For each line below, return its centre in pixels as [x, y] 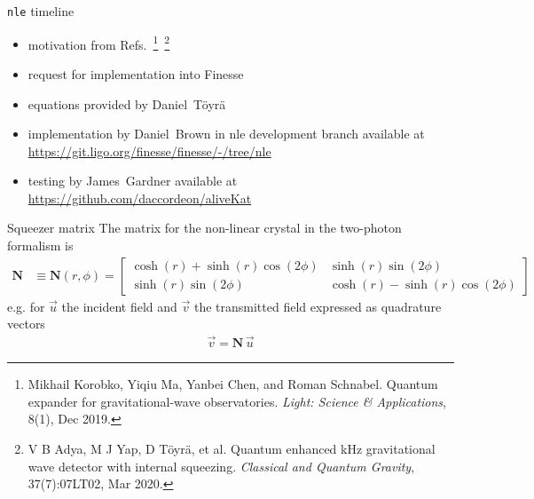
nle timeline [41, 11]
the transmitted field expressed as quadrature [318, 306]
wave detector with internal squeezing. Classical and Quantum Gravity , [221, 466]
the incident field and [119, 306]
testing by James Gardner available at [133, 181]
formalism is [40, 246]
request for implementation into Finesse [136, 73]
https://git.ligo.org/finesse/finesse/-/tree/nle [149, 150]
